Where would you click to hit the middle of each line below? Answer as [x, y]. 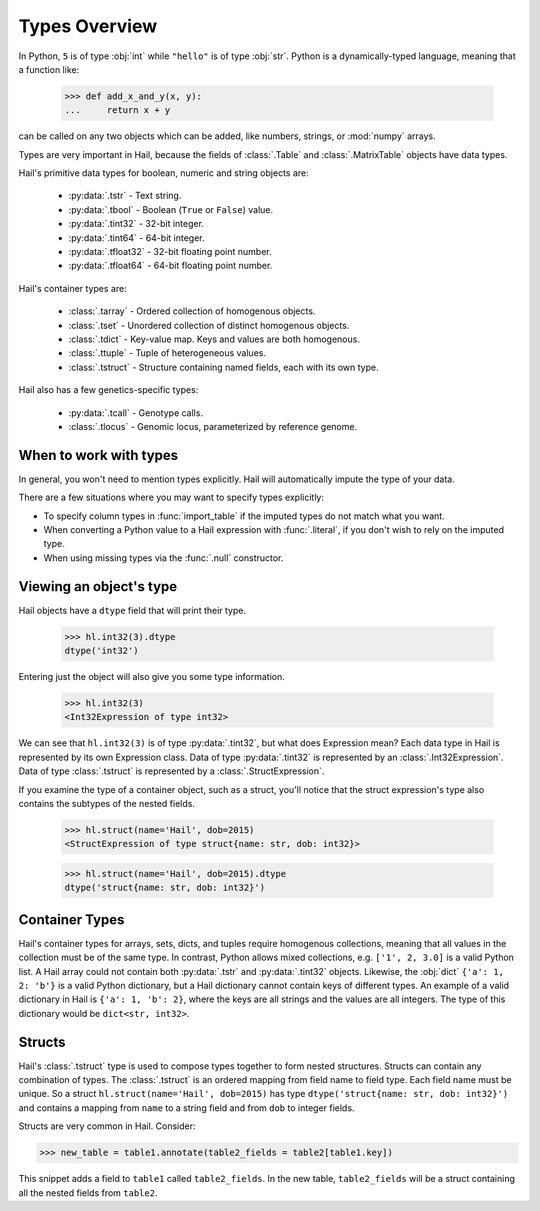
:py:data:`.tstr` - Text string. [125, 196]
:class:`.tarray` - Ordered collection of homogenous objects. [192, 311]
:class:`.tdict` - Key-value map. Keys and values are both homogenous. [214, 339]
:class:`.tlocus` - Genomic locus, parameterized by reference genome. [213, 426]
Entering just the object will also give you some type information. [151, 677]
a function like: [49, 69]
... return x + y [117, 110]
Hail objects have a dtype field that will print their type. [132, 610]
